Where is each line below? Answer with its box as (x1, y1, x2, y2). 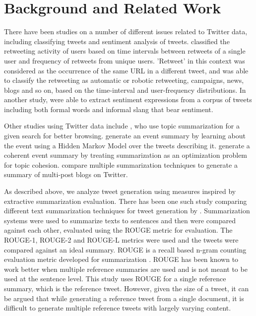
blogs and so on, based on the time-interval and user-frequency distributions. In (4, 84, 246, 95)
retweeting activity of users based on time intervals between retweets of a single (4, 46, 246, 56)
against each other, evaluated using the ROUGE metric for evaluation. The (4, 225, 233, 235)
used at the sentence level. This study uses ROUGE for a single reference (4, 273, 226, 284)
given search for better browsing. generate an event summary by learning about (4, 130, 246, 141)
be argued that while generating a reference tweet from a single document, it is (4, 293, 244, 303)
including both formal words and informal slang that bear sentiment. (4, 104, 213, 114)
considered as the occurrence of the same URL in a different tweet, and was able (4, 65, 249, 75)
